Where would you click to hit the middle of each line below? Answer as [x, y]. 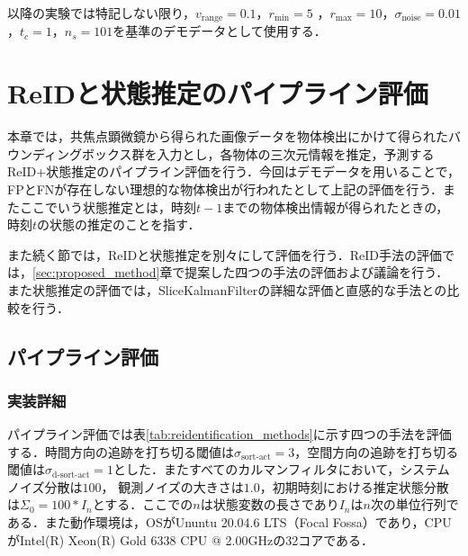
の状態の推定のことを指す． [119, 224]
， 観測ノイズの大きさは [172, 486]
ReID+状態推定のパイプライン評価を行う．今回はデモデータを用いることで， [234, 171]
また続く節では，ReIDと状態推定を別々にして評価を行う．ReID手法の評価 [225, 254]
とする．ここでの [143, 504]
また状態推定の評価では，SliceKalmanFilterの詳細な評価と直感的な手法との [227, 289]
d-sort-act [71, 475]
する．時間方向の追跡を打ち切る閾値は [121, 451]
